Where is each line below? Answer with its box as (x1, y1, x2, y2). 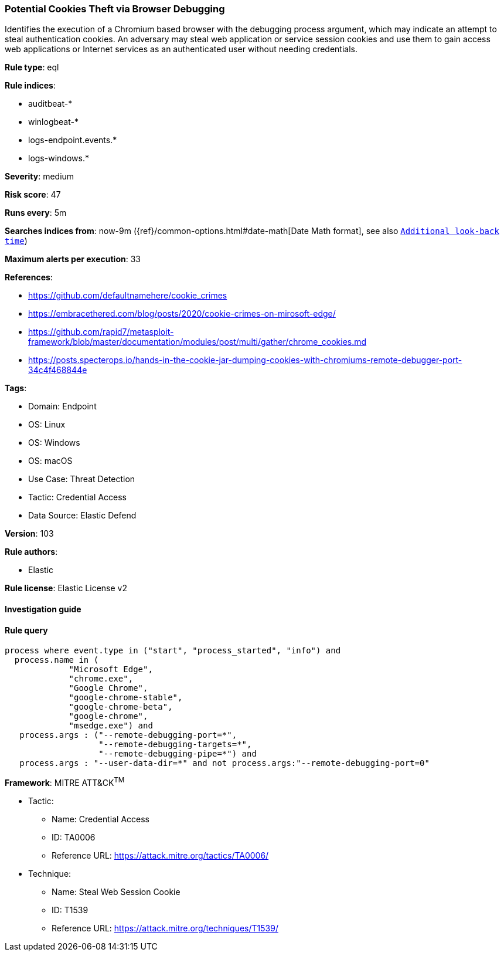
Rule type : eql (5, 62, 59, 73)
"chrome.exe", (69, 674, 134, 684)
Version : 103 (5, 528, 54, 539)
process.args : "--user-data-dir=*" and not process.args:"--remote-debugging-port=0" (19, 758, 430, 768)
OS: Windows (28, 438, 80, 448)
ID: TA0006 (52, 832, 96, 842)
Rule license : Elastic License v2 (5, 583, 127, 594)
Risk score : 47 (5, 189, 61, 200)
